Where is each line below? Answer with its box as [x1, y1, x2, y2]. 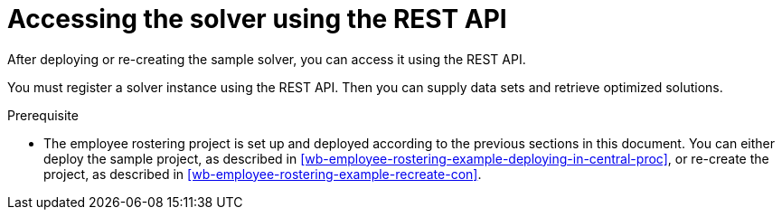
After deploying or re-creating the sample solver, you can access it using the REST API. [7, 51, 526, 67]
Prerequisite [7, 107, 79, 123]
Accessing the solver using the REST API [7, 4, 507, 34]
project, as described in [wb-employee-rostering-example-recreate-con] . [43, 165, 482, 182]
